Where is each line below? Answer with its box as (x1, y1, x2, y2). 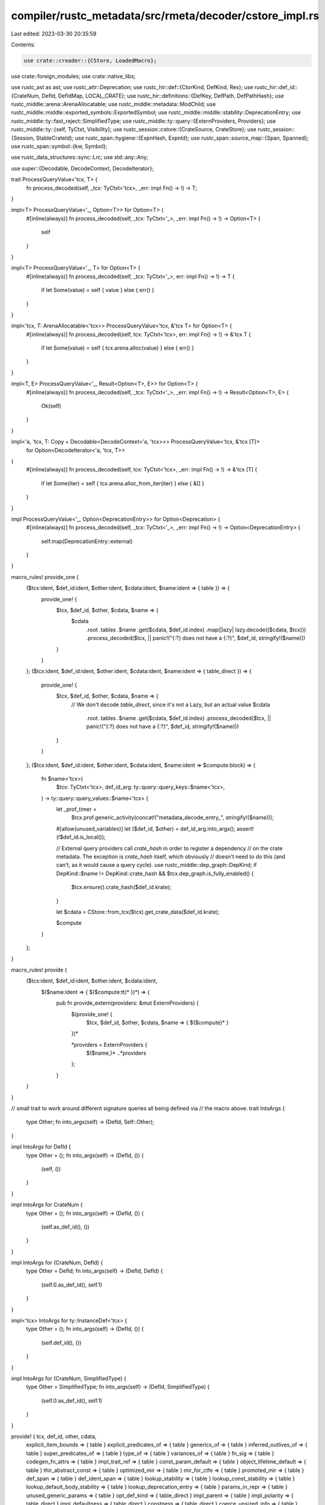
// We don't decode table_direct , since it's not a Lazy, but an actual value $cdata (71, 701, 270, 708)
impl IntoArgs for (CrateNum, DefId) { (11, 1259, 103, 1267)
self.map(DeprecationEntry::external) (41, 538, 133, 545)
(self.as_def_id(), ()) (41, 1223, 90, 1230)
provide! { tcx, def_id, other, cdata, (11, 1433, 97, 1440)
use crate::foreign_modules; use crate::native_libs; (11, 72, 136, 79)
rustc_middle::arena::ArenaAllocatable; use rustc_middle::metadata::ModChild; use (11, 101, 216, 108)
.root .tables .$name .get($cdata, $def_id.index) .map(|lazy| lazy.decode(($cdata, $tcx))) (86, 626, 306, 633)
